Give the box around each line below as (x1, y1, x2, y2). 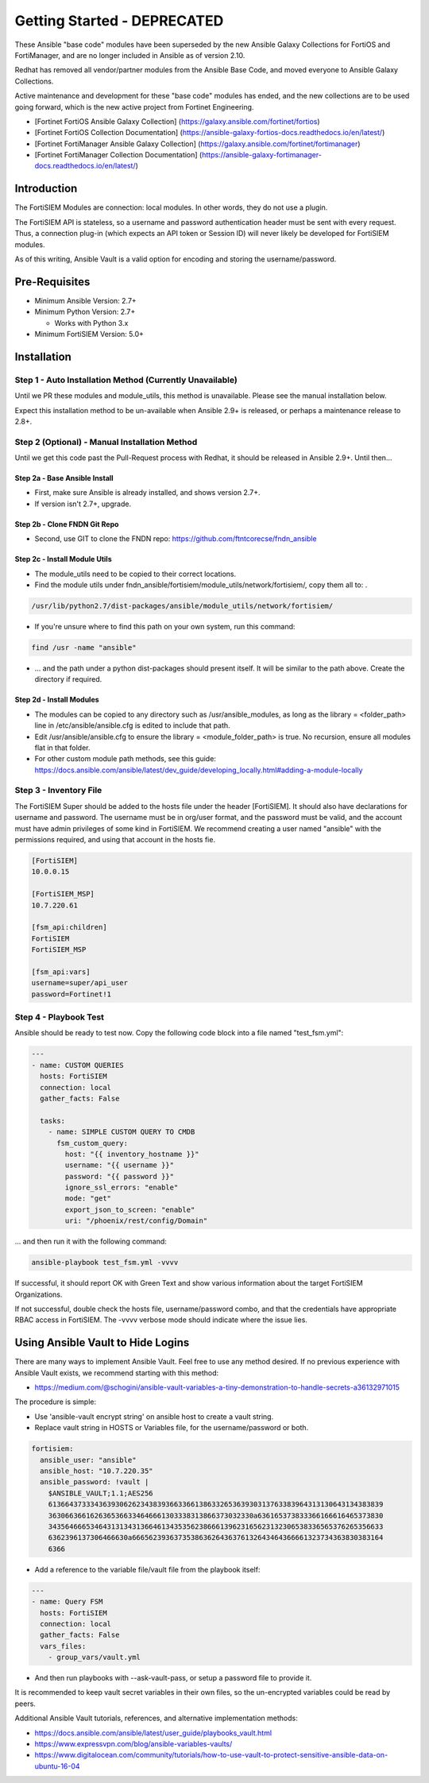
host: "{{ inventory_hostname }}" (64, 1149, 199, 1158)
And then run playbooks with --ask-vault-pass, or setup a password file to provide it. (34, 1673, 312, 1683)
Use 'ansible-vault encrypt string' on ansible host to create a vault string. (34, 1411, 274, 1421)
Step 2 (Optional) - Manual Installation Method (14, 436, 198, 447)
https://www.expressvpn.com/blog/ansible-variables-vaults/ (34, 1739, 233, 1748)
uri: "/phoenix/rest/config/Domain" (64, 1216, 208, 1225)
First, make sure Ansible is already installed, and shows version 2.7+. (34, 488, 261, 497)
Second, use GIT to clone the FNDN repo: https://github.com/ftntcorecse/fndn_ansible (34, 534, 317, 543)
